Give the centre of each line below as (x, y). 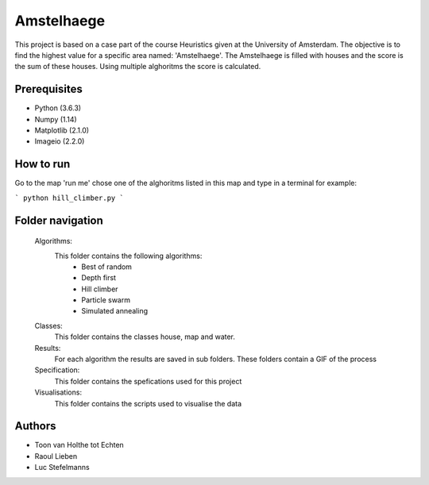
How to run (43, 164)
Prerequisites (48, 89)
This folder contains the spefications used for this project (148, 381)
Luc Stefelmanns (62, 468)
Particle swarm (106, 300)
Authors (35, 426)
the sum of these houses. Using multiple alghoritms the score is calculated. (138, 67)
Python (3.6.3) (58, 108)
